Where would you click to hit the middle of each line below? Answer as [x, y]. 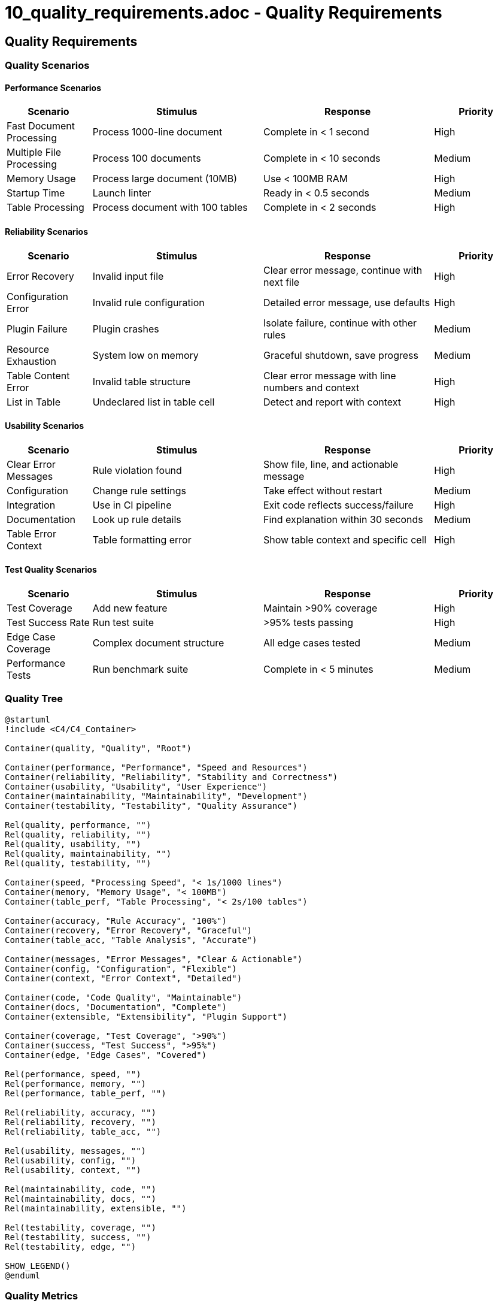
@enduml [23, 1275]
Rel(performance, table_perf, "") [86, 1093]
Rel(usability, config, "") [71, 1160]
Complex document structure [158, 643]
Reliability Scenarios [47, 232]
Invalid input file [128, 276]
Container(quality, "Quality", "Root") [98, 748]
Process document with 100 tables [170, 208]
